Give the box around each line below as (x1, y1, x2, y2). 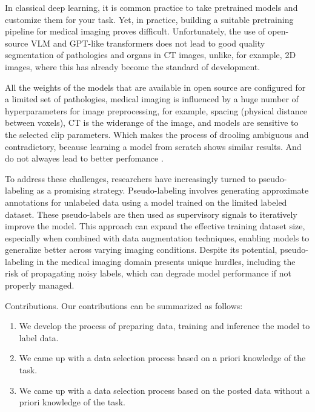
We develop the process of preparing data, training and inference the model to (19, 319, 310, 332)
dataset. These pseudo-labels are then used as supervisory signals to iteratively (5, 208, 297, 220)
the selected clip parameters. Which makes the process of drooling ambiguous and (5, 128, 309, 140)
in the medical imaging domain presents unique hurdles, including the (36, 255, 296, 267)
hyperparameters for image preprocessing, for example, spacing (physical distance (5, 104, 307, 117)
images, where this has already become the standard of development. (5, 60, 260, 73)
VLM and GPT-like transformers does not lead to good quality (30, 36, 265, 49)
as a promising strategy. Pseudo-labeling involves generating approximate (36, 184, 309, 197)
